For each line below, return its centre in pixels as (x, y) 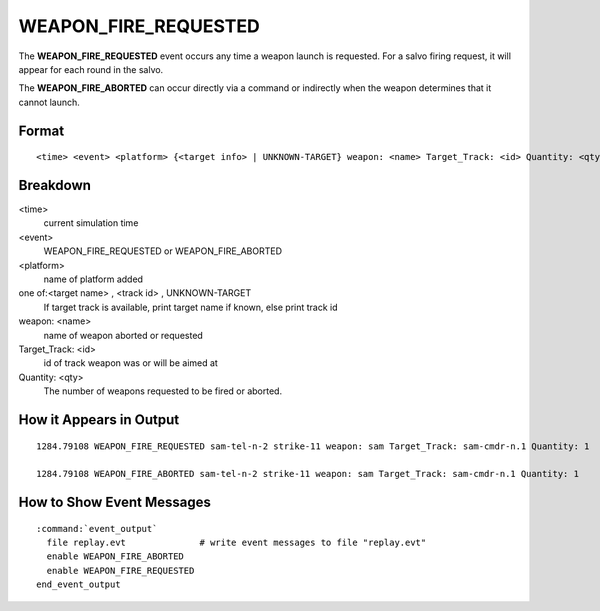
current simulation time (91, 223)
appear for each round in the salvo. (91, 69)
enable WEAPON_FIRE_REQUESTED (120, 570)
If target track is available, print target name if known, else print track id (191, 307)
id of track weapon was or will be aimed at (131, 363)
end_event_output (78, 584)
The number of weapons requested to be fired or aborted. (163, 391)
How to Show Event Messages (115, 502)
